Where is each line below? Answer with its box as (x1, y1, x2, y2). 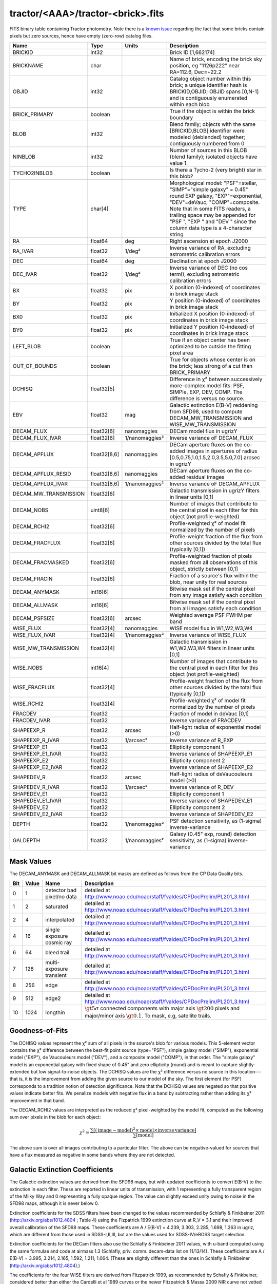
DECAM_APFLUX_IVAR (12, 480, 68, 487)
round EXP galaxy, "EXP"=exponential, (169, 193, 263, 200)
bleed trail (45, 949, 70, 956)
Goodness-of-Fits (9, 1026, 68, 1035)
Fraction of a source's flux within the (169, 572, 258, 579)
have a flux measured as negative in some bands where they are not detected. (9, 1152, 175, 1158)
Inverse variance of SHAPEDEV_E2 (169, 810, 253, 818)
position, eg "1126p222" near (169, 62, 240, 69)
